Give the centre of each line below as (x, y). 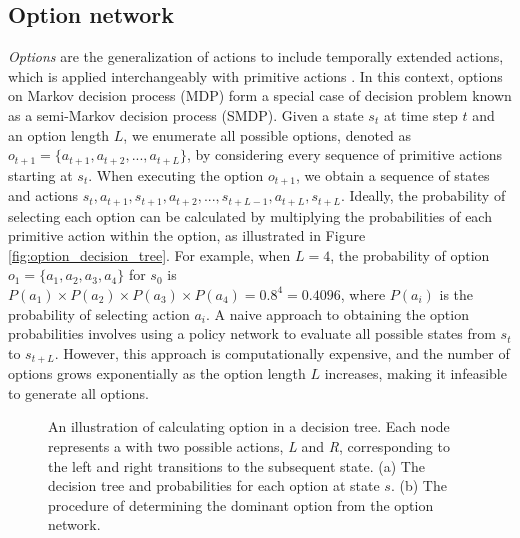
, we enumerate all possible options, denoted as (267, 134)
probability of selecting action (99, 313)
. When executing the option (176, 174)
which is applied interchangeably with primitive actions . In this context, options (255, 75)
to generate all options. (78, 392)
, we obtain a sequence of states (393, 174)
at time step (420, 114)
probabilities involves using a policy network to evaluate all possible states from (252, 333)
